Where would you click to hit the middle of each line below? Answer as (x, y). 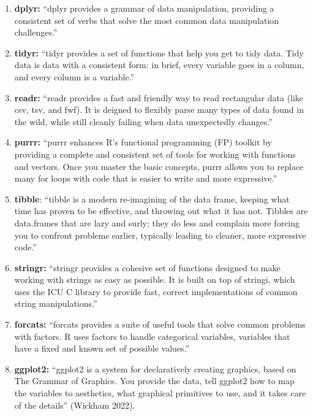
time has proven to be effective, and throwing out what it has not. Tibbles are (161, 211)
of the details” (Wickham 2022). (75, 405)
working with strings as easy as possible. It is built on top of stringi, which (155, 279)
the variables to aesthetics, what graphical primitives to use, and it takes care (160, 393)
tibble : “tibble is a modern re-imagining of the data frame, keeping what (152, 198)
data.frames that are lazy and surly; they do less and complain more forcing (157, 222)
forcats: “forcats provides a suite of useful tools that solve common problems (160, 324)
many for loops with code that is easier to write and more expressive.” (146, 178)
